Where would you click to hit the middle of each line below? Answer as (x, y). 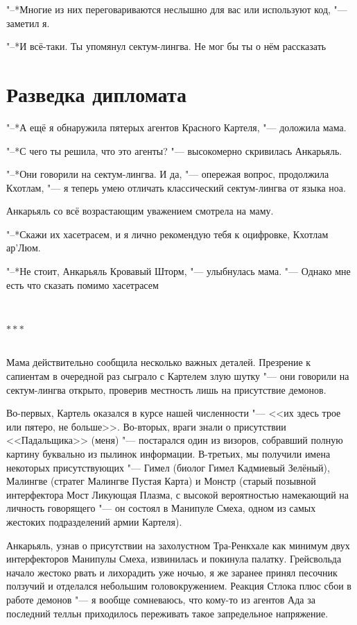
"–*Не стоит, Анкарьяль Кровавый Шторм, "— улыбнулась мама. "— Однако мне (178, 271)
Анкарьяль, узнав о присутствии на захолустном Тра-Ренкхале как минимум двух (178, 545)
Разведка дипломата (96, 93)
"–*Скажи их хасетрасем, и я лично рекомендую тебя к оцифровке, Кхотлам (167, 234)
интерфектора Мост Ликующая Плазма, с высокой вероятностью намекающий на (178, 494)
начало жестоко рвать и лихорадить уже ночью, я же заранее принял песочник (172, 572)
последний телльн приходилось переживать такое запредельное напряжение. (167, 613)
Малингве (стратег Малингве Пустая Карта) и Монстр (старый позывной (161, 481)
